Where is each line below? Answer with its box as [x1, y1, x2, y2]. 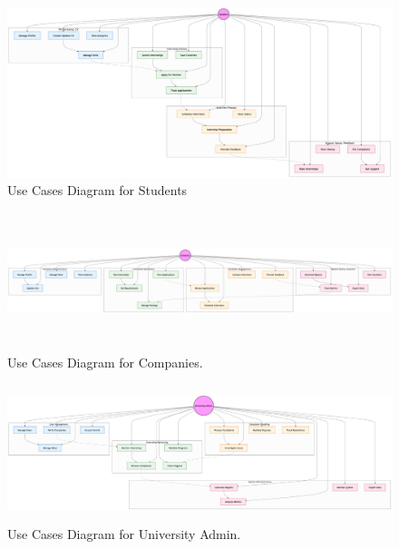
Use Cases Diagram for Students [7, 181, 188, 200]
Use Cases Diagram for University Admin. [7, 524, 241, 543]
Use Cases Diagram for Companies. [7, 352, 203, 371]
